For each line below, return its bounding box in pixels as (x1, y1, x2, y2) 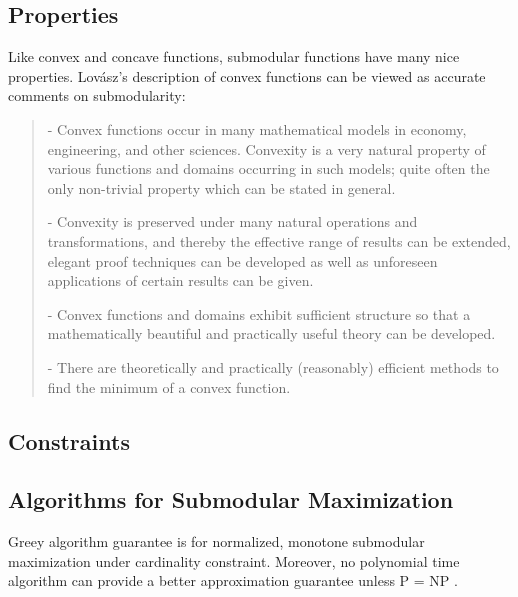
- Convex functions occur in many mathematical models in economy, (47, 118, 467, 139)
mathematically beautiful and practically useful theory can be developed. (47, 323, 496, 344)
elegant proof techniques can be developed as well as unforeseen (47, 250, 438, 271)
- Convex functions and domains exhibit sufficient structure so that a (47, 303, 471, 324)
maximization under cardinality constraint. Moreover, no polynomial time (8, 550, 460, 571)
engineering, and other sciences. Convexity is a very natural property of (47, 138, 486, 159)
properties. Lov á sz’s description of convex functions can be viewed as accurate (8, 65, 486, 86)
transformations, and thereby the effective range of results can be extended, (47, 230, 511, 251)
